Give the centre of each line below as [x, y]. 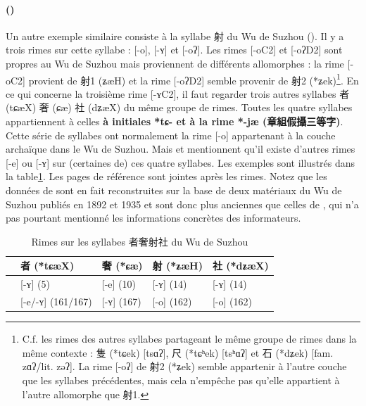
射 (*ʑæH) [177, 266]
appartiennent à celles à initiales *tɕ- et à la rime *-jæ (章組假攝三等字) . [175, 121]
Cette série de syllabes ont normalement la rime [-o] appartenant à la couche [171, 135]
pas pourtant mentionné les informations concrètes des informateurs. [153, 218]
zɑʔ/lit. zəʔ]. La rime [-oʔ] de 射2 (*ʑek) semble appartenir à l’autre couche [184, 366]
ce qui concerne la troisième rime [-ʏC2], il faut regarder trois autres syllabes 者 [178, 93]
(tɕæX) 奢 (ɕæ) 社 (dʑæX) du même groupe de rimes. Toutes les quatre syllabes [179, 107]
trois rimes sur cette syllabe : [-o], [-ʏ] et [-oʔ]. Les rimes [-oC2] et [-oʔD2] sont [174, 50]
